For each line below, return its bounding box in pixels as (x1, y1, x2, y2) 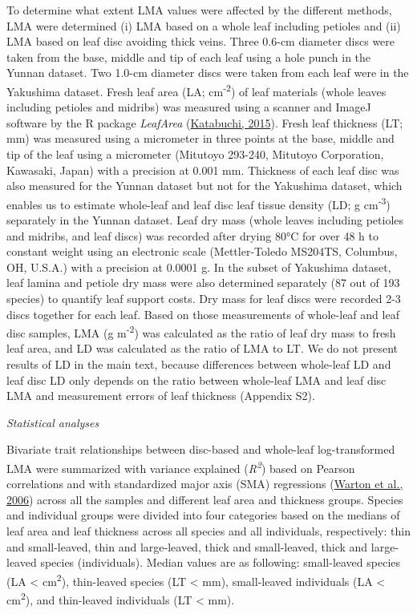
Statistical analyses (6, 414, 99, 430)
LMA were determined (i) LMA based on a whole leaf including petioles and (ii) (6, 17, 401, 34)
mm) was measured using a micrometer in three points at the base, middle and (6, 130, 395, 147)
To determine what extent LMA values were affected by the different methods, (6, 2, 392, 18)
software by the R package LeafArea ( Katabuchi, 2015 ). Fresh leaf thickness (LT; (6, 114, 403, 131)
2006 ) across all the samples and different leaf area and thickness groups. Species (6, 491, 403, 507)
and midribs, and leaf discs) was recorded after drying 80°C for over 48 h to (6, 227, 379, 244)
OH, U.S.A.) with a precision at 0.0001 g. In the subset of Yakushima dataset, (6, 258, 391, 275)
